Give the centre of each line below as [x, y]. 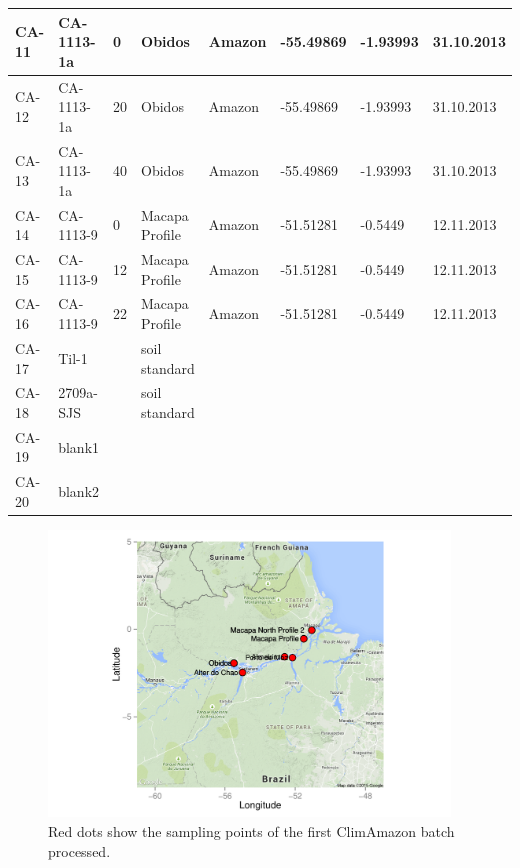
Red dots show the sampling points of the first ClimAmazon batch [251, 831]
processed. [79, 850]
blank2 [79, 491]
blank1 [79, 446]
